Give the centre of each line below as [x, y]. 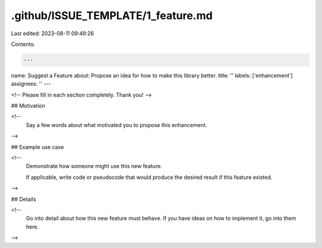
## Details [24, 199]
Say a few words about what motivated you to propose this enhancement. [117, 125]
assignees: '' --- [31, 84]
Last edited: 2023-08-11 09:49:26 [52, 33]
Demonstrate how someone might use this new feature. [94, 166]
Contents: [23, 44]
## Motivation [28, 106]
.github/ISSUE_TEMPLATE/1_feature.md [112, 15]
